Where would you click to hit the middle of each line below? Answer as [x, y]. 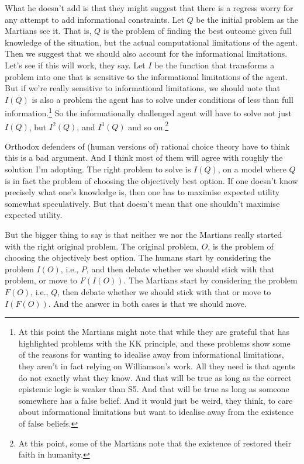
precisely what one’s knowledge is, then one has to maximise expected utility [142, 192]
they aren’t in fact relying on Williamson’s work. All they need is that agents [157, 366]
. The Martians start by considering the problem [210, 280]
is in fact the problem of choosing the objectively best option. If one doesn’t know [151, 180]
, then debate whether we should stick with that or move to [164, 291]
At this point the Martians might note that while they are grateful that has [154, 332]
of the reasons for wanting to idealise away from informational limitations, [151, 354]
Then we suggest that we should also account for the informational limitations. [146, 53]
